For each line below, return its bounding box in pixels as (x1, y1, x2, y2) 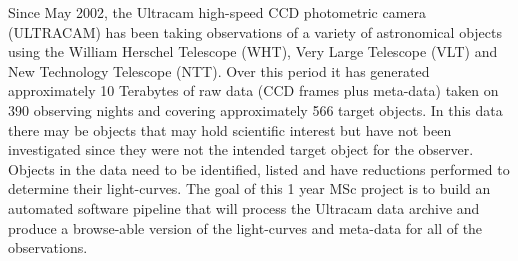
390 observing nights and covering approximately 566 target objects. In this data (8, 99, 503, 120)
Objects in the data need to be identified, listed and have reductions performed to (8, 158, 510, 179)
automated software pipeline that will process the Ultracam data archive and (8, 197, 480, 218)
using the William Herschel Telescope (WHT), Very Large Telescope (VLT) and (8, 41, 498, 62)
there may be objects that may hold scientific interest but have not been (8, 119, 452, 140)
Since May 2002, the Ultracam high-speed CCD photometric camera (8, 2, 427, 22)
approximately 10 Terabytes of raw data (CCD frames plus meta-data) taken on (8, 80, 499, 101)
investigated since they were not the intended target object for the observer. (8, 139, 474, 160)
